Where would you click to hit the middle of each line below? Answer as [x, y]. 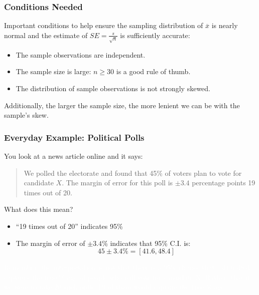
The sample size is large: [53, 71]
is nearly [225, 25]
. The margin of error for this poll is [117, 183]
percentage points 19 [224, 183]
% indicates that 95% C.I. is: [146, 243]
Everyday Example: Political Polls [74, 137]
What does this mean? [39, 209]
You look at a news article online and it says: [74, 156]
